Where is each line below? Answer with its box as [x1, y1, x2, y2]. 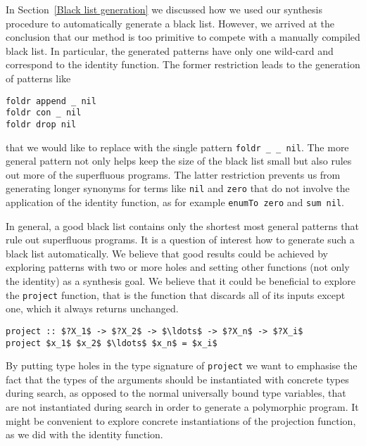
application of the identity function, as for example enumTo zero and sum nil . [6, 195, 345, 210]
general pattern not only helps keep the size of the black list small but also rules [6, 153, 352, 168]
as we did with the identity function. [6, 427, 163, 442]
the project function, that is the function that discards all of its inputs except [6, 287, 346, 302]
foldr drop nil [6, 119, 77, 129]
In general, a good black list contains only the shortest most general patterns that [6, 218, 359, 233]
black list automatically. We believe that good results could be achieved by [6, 246, 328, 260]
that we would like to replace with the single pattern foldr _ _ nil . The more [6, 139, 349, 154]
